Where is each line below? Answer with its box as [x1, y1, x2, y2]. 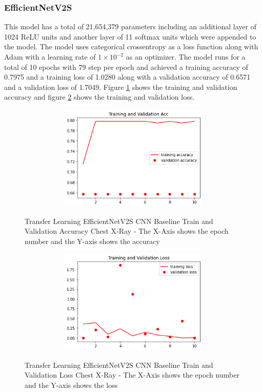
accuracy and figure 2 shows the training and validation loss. [4, 91, 195, 102]
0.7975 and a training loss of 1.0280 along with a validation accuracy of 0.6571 [4, 71, 251, 82]
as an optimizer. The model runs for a [126, 51, 246, 62]
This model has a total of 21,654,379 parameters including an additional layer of [4, 21, 256, 32]
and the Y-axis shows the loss [25, 380, 118, 390]
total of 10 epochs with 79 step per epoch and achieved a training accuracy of [4, 61, 248, 72]
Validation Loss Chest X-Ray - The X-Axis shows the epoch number [25, 369, 239, 380]
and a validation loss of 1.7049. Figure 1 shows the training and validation [4, 81, 237, 92]
